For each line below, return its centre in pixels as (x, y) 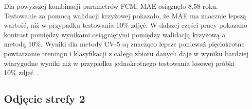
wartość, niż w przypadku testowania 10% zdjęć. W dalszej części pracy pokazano (126, 25)
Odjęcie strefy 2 (45, 99)
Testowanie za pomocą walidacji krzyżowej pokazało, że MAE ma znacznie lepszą (125, 15)
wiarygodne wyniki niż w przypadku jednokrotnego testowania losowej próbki (119, 63)
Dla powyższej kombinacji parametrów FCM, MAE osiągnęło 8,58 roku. (111, 6)
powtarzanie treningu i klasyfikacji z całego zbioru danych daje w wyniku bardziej (126, 53)
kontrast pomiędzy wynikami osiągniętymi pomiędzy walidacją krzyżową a (115, 34)
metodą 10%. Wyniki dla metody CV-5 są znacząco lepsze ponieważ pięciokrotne (124, 44)
